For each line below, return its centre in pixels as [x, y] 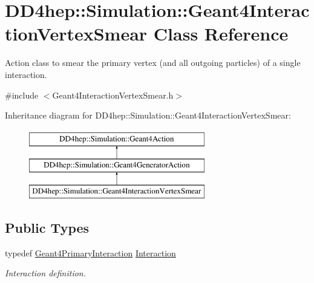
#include [22, 95]
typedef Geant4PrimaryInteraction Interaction [90, 252]
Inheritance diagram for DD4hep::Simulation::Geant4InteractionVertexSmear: [148, 115]
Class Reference [221, 34]
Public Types [47, 228]
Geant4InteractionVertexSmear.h [113, 95]
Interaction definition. [46, 273]
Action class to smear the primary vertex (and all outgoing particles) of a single [153, 63]
